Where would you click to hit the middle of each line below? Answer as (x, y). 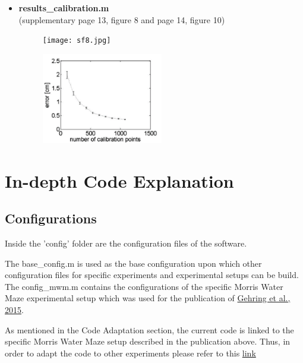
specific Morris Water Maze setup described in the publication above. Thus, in (148, 341)
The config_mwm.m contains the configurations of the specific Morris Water (144, 286)
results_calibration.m (64, 8)
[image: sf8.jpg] (77, 41)
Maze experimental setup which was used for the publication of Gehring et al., (148, 298)
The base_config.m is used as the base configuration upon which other (133, 263)
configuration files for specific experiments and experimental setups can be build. (152, 275)
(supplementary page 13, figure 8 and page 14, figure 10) (122, 19)
